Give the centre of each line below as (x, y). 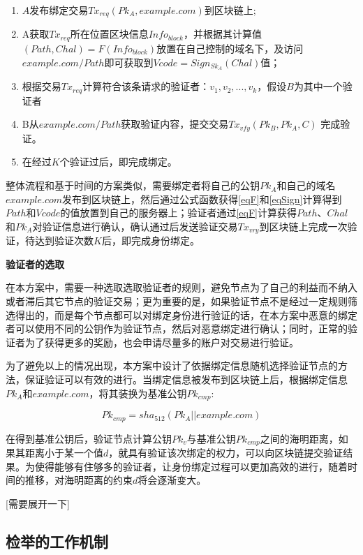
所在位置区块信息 (109, 34)
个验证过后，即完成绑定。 (118, 162)
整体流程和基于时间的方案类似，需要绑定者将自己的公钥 (133, 185)
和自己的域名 (306, 185)
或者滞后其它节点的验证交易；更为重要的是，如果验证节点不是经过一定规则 (177, 301)
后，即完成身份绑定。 (150, 240)
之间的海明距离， (299, 438)
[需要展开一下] (38, 503)
